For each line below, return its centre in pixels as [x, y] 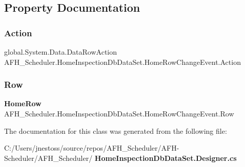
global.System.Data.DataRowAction [61, 52]
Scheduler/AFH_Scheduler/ [48, 158]
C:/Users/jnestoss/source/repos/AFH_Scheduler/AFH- [92, 148]
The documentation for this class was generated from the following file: [116, 130]
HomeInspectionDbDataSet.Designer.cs [166, 158]
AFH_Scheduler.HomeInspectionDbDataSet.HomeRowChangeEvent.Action [122, 62]
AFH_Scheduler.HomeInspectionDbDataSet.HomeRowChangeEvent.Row [119, 113]
